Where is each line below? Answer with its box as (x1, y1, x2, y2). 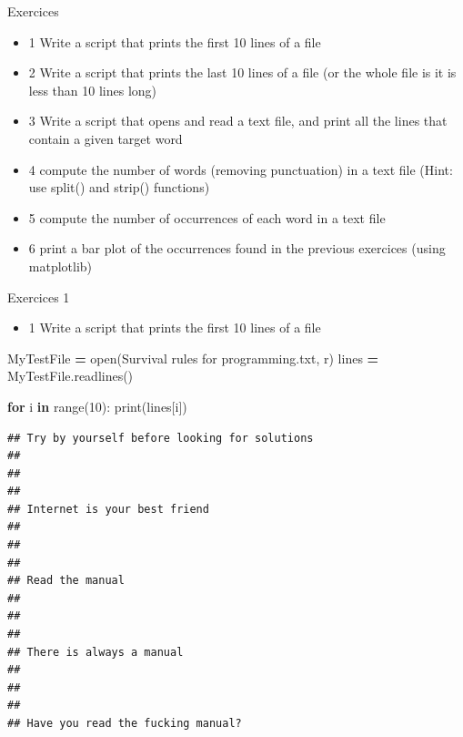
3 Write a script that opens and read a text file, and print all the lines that (28, 111, 448, 130)
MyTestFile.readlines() (7, 366, 134, 385)
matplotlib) (28, 256, 93, 275)
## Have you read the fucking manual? (7, 717, 242, 730)
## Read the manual (7, 574, 125, 588)
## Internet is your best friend (7, 502, 209, 516)
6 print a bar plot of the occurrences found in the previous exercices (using (28, 239, 446, 258)
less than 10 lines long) (28, 80, 157, 99)
